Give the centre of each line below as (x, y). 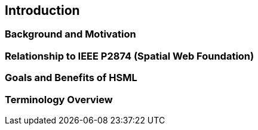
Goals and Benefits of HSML (71, 78)
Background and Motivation (70, 34)
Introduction (42, 10)
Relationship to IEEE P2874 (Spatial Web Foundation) (130, 56)
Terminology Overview (59, 99)
